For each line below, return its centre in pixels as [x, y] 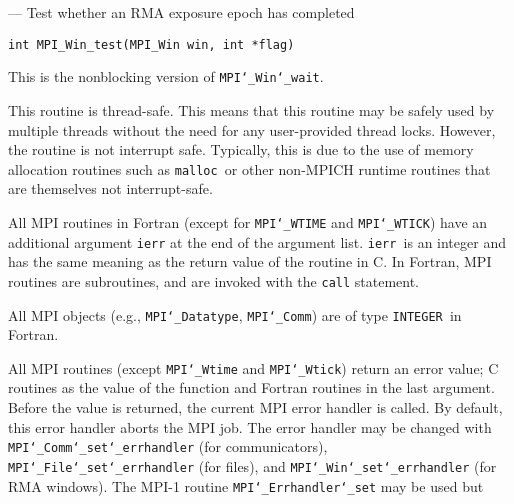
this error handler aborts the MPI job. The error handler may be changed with [250, 426]
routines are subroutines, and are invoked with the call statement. [214, 280]
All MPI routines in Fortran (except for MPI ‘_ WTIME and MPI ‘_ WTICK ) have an [248, 221]
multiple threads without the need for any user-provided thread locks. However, [252, 129]
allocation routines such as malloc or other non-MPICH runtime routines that [249, 168]
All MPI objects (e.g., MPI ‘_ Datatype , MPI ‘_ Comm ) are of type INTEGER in [235, 314]
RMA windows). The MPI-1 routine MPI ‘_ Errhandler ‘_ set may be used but [246, 485]
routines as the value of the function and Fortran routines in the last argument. [251, 387]
